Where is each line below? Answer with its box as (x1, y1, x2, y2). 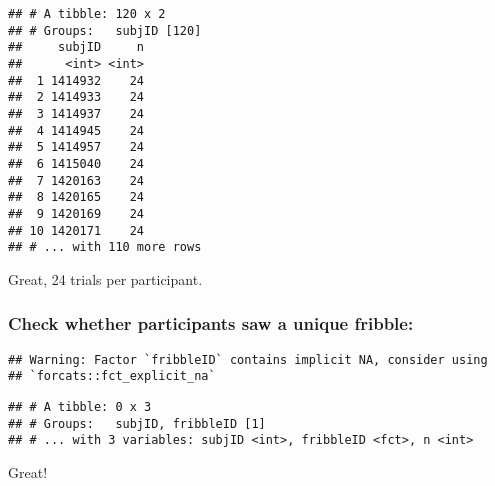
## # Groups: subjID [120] (8, 23, 202, 38)
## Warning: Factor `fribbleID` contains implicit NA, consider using (8, 352, 488, 367)
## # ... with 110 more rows (8, 240, 202, 255)
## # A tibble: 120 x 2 (8, 7, 166, 21)
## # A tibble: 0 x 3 (8, 399, 152, 414)
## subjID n (8, 40, 145, 55)
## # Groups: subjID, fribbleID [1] (8, 416, 266, 431)
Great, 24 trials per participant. (8, 268, 203, 289)
